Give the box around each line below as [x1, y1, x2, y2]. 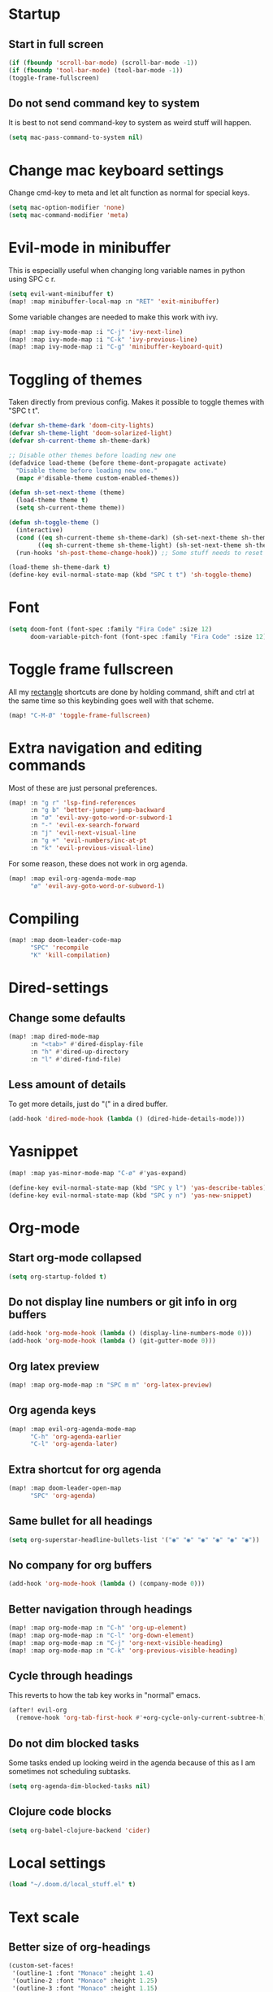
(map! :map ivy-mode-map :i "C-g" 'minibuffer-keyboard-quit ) [8, 343, 223, 351]
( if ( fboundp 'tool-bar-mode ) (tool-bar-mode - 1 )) [8, 66, 184, 74]
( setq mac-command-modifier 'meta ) [8, 211, 129, 219]
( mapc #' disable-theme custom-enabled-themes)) [15, 474, 180, 482]
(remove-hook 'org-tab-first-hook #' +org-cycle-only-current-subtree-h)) [15, 1714, 271, 1722]
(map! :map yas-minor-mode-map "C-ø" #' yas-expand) [8, 1170, 187, 1178]
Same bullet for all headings [8, 1514, 153, 1528]
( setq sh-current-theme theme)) [15, 504, 126, 512]
